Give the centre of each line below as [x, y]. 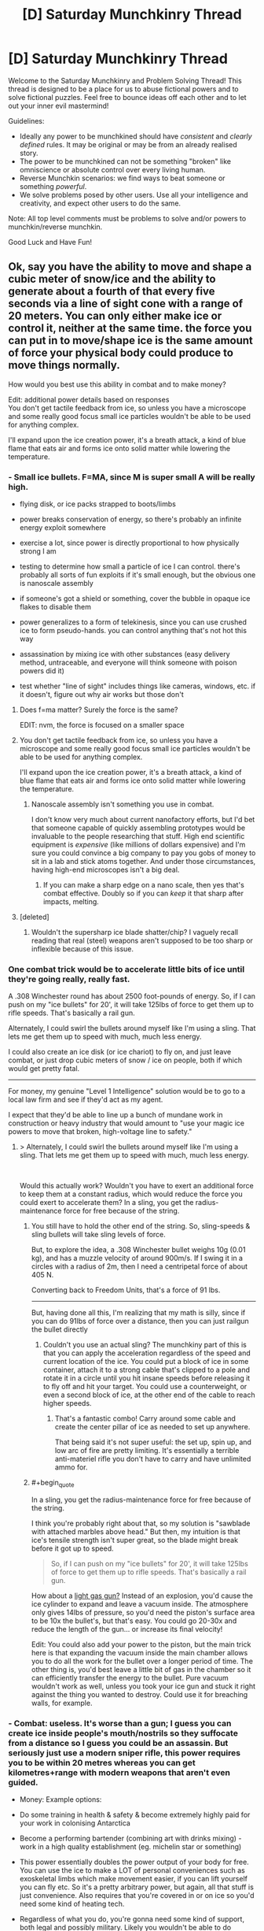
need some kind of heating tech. [72, 1904]
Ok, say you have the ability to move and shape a [130, 267]
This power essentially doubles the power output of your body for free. [134, 1862]
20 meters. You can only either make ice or [115, 316]
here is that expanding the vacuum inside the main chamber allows [139, 1653]
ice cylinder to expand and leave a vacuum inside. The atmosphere [140, 1604]
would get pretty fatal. [44, 1069]
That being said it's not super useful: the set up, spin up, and [153, 1442]
